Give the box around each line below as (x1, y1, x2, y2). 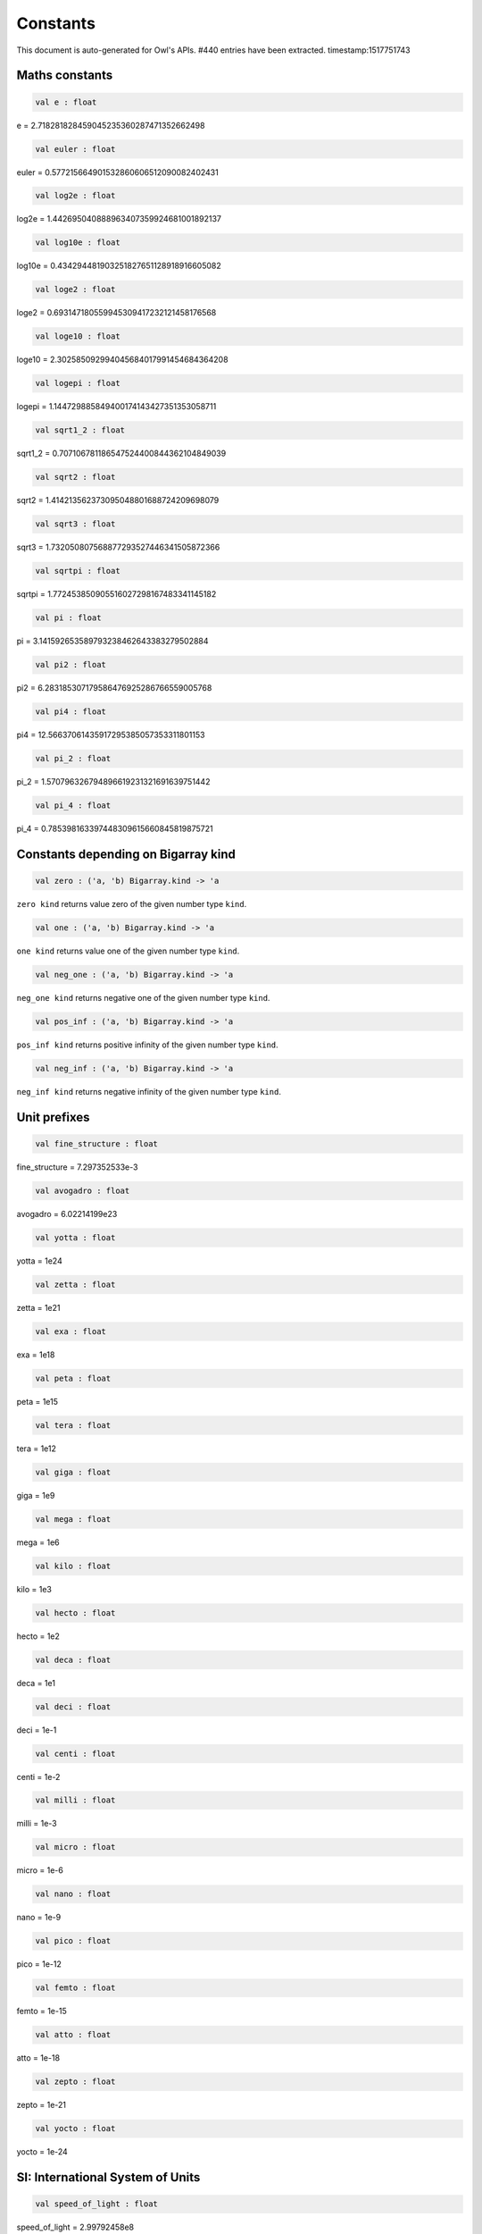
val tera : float (35, 1420, 112, 1430)
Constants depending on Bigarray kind (16, 846, 236, 861)
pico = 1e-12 (16, 1959, 62, 1969)
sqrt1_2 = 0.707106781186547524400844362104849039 (16, 448, 227, 459)
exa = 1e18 (16, 1349, 55, 1360)
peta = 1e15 (16, 1396, 58, 1407)
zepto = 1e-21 (16, 2100, 67, 2111)
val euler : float (35, 144, 116, 154)
